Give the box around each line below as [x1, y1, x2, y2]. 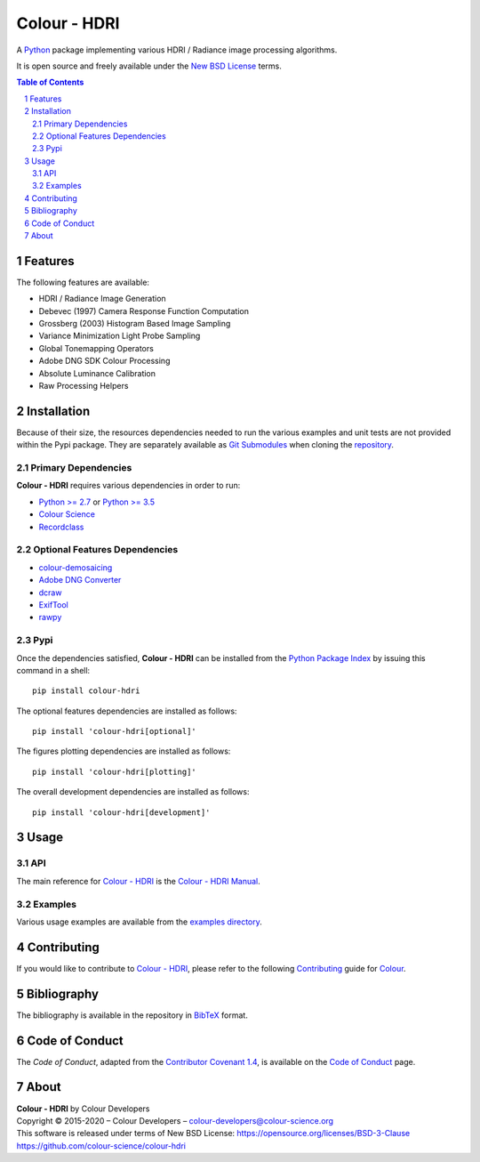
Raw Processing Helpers [38, 381, 129, 391]
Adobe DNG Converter [38, 575, 122, 585]
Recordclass [38, 521, 84, 532]
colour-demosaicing [38, 561, 113, 573]
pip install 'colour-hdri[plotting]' [32, 766, 197, 777]
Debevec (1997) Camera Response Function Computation [38, 305, 249, 316]
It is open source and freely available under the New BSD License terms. [16, 61, 282, 71]
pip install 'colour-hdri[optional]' [32, 726, 197, 737]
